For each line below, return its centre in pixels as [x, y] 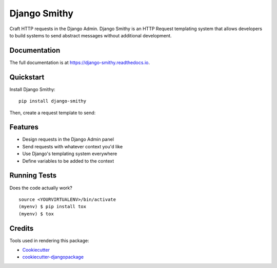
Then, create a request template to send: [53, 113]
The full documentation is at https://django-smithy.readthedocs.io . [80, 62]
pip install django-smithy [53, 101]
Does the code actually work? [41, 188]
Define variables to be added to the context [68, 161]
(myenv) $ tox [36, 214]
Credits [22, 228]
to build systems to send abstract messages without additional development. [91, 35]
